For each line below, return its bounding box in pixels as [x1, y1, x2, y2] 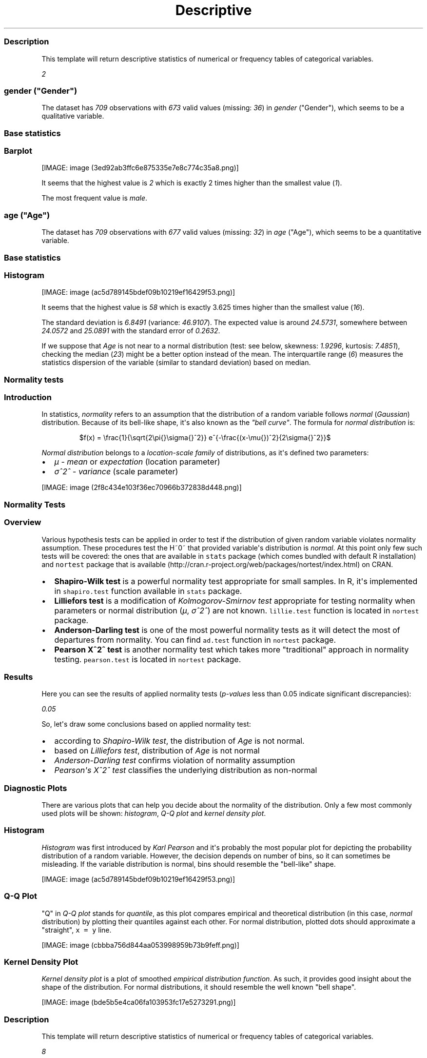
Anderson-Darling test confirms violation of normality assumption [54, 755, 295, 766]
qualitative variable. [41, 112, 104, 121]
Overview [4, 517, 41, 528]
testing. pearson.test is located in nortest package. [54, 654, 241, 664]
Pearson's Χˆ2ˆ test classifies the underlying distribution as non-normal [54, 765, 317, 775]
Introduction [4, 392, 52, 402]
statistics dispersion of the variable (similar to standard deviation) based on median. [41, 358, 311, 367]
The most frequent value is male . [41, 194, 148, 203]
